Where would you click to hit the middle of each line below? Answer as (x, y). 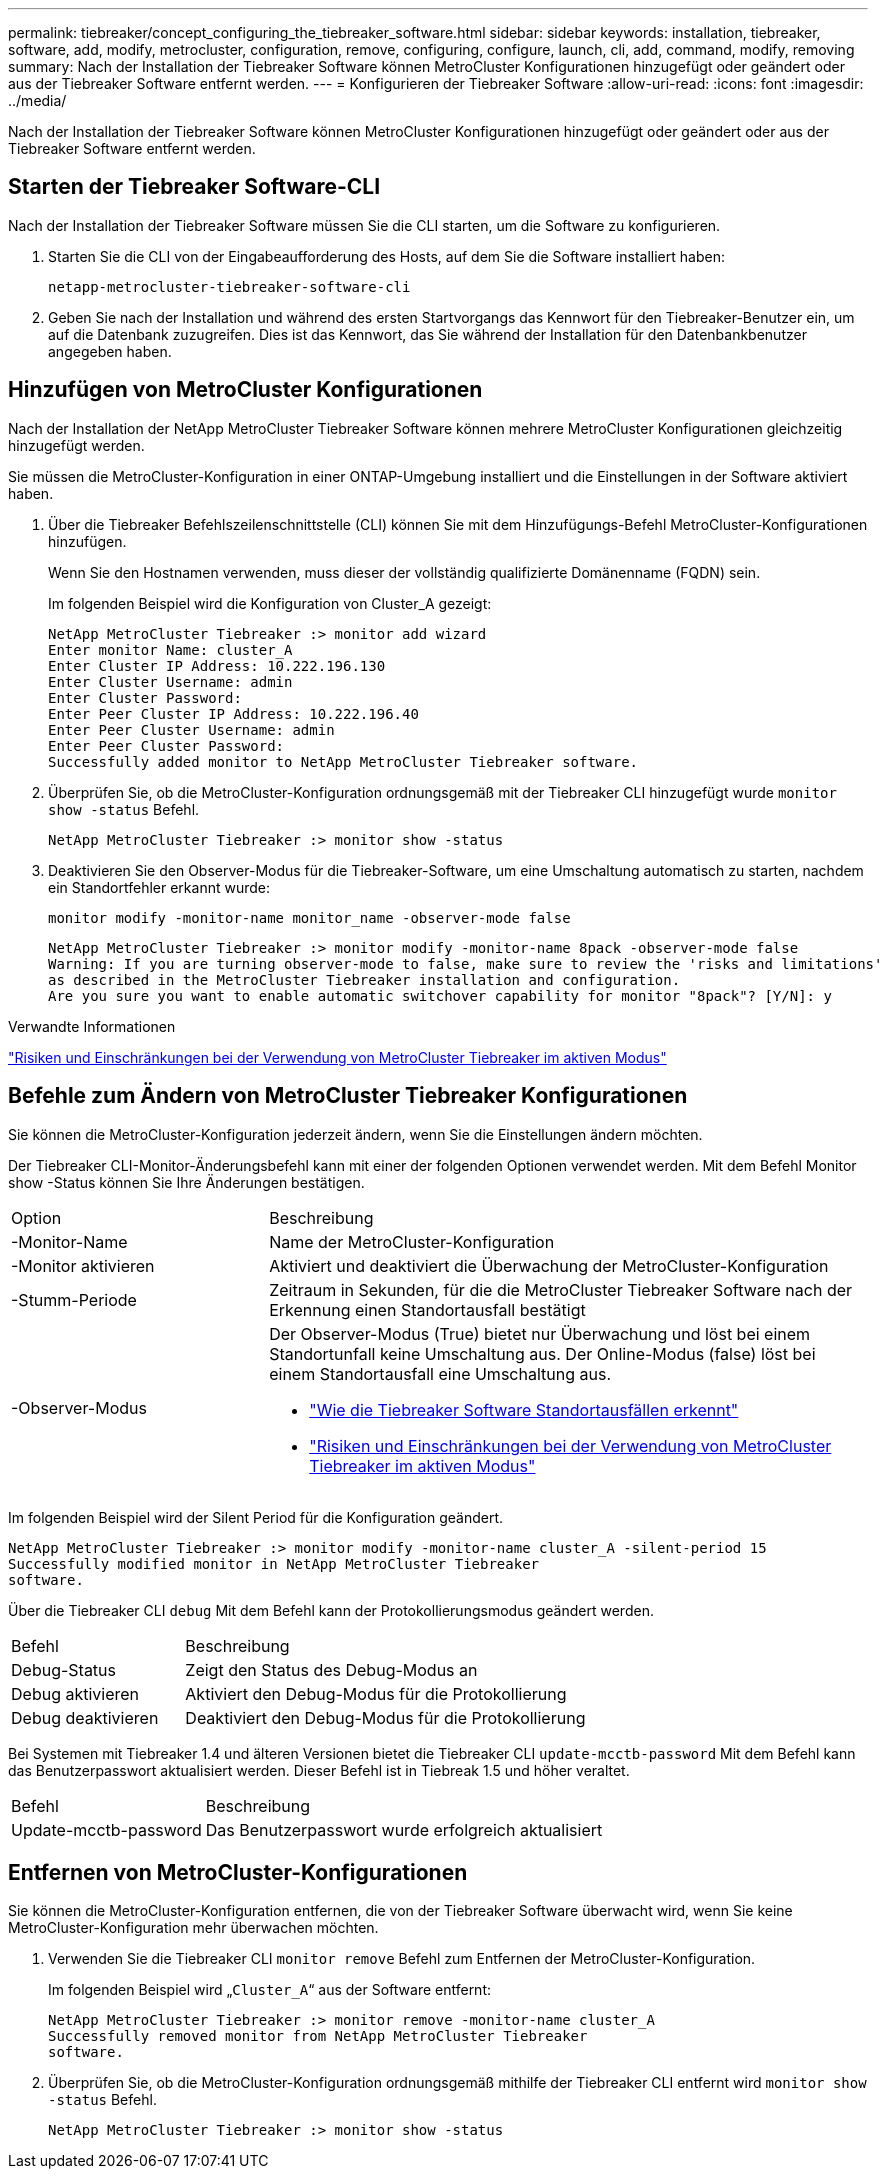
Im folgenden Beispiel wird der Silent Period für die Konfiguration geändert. (256, 1517)
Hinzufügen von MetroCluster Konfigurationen (245, 390)
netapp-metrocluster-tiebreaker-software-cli (229, 286)
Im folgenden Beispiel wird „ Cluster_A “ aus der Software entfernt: (270, 1990)
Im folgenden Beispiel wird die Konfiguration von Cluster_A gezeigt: (270, 603)
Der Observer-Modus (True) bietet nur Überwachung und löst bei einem (540, 1333)
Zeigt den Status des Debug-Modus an (331, 1669)
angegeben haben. (110, 351)
